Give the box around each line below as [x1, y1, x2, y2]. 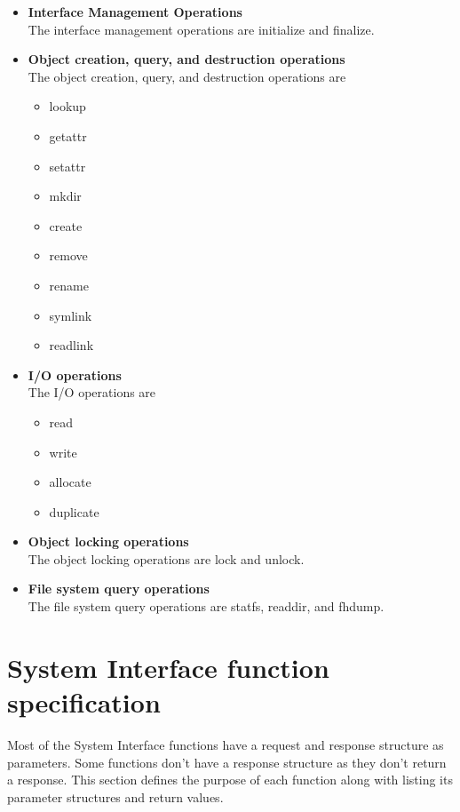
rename [49, 275, 89, 294]
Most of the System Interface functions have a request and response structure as [7, 735, 444, 753]
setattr [49, 156, 86, 175]
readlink [49, 336, 94, 354]
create [49, 216, 83, 235]
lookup [49, 97, 86, 115]
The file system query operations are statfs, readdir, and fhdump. [28, 597, 385, 616]
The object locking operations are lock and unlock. [28, 549, 305, 568]
